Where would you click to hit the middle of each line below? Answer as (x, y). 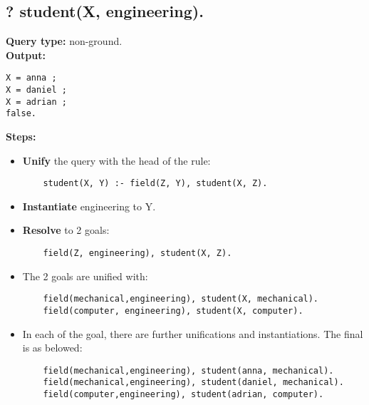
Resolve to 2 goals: (66, 230)
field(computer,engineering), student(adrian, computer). (183, 395)
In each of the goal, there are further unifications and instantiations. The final (193, 333)
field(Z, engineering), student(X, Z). (137, 253)
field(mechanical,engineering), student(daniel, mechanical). (193, 383)
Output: (26, 55)
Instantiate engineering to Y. (89, 206)
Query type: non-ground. (64, 41)
